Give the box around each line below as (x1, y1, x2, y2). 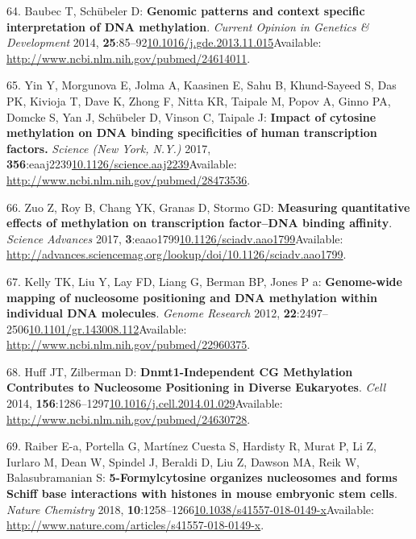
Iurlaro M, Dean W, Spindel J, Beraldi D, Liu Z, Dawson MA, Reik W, (6, 453, 360, 470)
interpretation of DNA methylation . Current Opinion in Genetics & (6, 18, 369, 35)
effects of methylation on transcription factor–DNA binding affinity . (6, 214, 393, 231)
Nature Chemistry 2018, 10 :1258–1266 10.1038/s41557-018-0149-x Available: (6, 500, 374, 517)
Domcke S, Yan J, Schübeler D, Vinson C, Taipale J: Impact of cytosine (6, 108, 376, 125)
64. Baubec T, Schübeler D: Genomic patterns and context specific (6, 2, 365, 19)
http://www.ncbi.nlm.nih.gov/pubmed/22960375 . (6, 336, 251, 353)
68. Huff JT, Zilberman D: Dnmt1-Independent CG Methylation (6, 363, 353, 379)
